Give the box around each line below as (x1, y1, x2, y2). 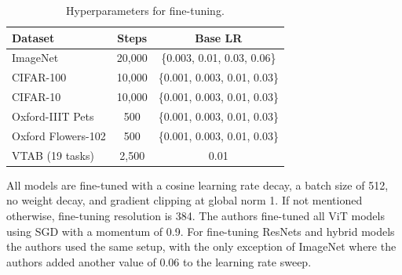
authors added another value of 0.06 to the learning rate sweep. (6, 253, 312, 270)
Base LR (195, 29, 243, 45)
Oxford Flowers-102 (12, 127, 106, 143)
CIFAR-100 (12, 69, 67, 85)
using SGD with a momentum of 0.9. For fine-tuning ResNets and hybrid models (6, 223, 395, 239)
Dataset (12, 29, 55, 45)
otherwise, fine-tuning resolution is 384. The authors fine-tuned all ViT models (6, 207, 385, 223)
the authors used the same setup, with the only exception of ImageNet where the (6, 238, 397, 255)
